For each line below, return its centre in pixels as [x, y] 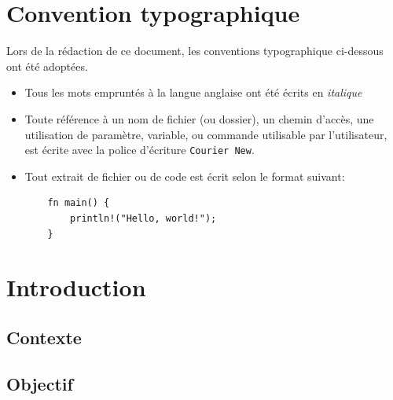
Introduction [76, 287]
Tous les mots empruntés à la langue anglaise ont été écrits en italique [193, 92]
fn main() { [79, 203]
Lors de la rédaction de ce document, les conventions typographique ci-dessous [195, 51]
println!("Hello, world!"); [143, 218]
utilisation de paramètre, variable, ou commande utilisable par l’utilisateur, [206, 134]
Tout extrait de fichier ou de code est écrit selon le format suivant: [185, 176]
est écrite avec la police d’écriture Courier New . [140, 150]
